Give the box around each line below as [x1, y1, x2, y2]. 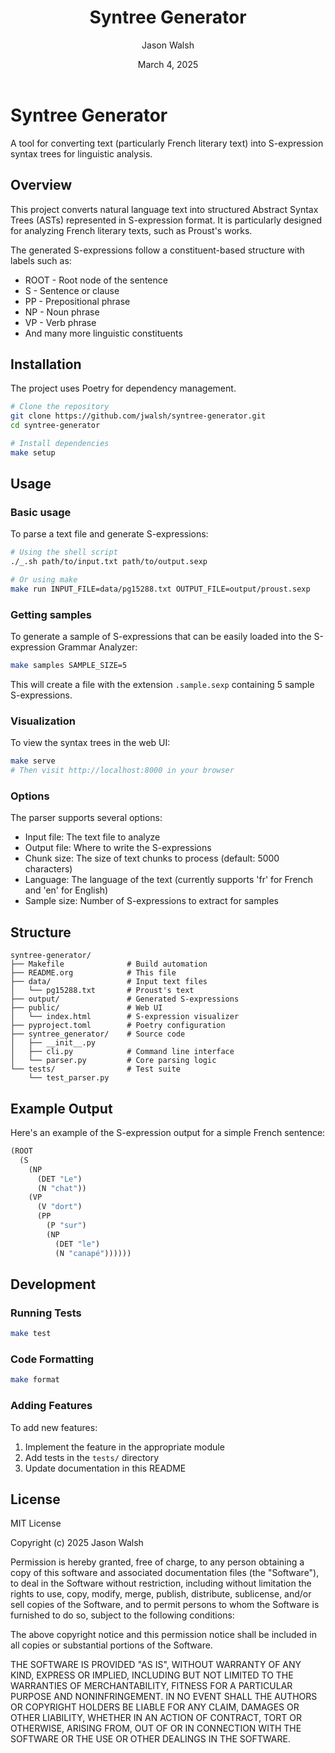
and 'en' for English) [24, 884, 109, 896]
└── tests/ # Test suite [10, 1064, 182, 1075]
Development [10, 1276, 97, 1293]
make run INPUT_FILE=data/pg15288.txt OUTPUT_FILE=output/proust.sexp [10, 584, 311, 594]
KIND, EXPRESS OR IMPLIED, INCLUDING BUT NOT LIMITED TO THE [10, 1669, 294, 1681]
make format [10, 1375, 60, 1385]
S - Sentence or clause [24, 284, 120, 296]
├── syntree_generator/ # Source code [10, 1029, 186, 1040]
